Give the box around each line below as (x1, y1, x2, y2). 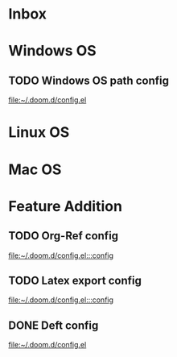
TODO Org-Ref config (8, 229, 119, 243)
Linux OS (8, 123, 70, 142)
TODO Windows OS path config (8, 73, 169, 87)
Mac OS (8, 160, 62, 178)
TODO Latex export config (8, 273, 142, 287)
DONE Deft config (8, 318, 99, 332)
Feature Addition (8, 197, 123, 215)
